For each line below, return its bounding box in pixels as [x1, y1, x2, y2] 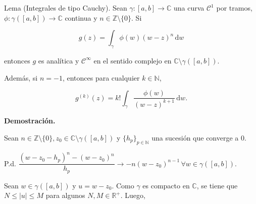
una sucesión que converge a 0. [151, 132, 246, 143]
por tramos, [216, 3, 252, 13]
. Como [112, 180, 134, 190]
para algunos [45, 190, 85, 200]
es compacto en [142, 180, 190, 190]
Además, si [4, 72, 38, 83]
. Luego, [120, 190, 145, 200]
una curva [173, 3, 204, 13]
